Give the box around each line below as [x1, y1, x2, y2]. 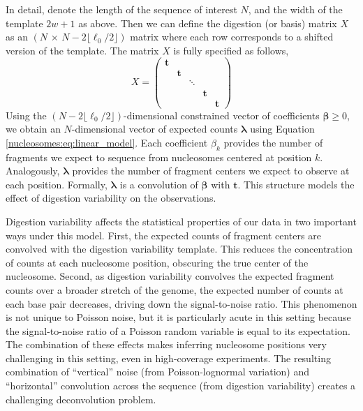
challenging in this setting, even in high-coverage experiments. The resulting [6, 350, 331, 365]
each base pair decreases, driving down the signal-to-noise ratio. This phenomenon [6, 296, 357, 311]
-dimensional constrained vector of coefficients [124, 107, 320, 122]
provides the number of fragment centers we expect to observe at [72, 163, 350, 178]
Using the [6, 107, 47, 122]
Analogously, [6, 163, 60, 178]
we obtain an [6, 121, 61, 136]
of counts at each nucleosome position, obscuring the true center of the [6, 255, 309, 269]
